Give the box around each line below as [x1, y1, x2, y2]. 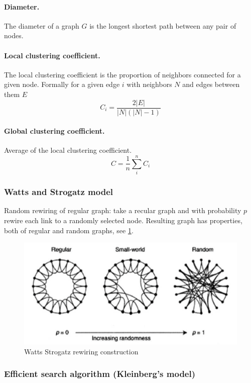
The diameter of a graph [4, 20, 79, 31]
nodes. [4, 30, 24, 41]
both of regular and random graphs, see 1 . [4, 225, 134, 235]
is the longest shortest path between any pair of [89, 20, 236, 31]
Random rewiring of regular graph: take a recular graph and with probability [4, 205, 241, 216]
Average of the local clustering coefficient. [4, 145, 132, 155]
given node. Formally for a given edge [4, 79, 120, 89]
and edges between [182, 79, 240, 89]
